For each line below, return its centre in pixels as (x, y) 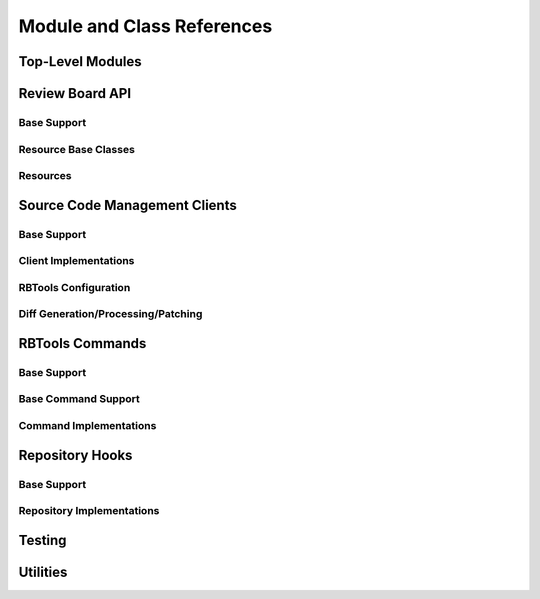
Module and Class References (145, 26)
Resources (45, 176)
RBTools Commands (82, 343)
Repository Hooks (75, 455)
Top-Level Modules (80, 61)
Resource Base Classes (76, 149)
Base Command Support (79, 399)
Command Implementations (87, 426)
